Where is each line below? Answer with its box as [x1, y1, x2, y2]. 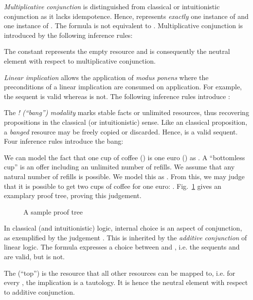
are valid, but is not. [4, 251, 65, 262]
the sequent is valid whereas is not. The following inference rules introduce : [4, 91, 230, 101]
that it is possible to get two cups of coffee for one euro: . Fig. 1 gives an [4, 181, 221, 191]
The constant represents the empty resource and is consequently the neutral [4, 46, 230, 56]
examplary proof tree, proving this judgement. [4, 190, 142, 200]
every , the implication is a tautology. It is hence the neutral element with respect [4, 277, 248, 287]
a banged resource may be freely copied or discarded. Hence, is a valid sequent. [4, 126, 238, 136]
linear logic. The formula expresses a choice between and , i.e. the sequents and [4, 242, 240, 252]
